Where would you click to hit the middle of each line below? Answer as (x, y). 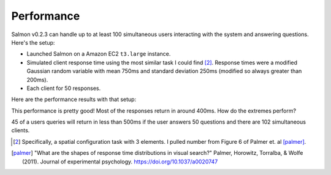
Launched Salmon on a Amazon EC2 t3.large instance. (99, 54)
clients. (21, 130)
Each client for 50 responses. (64, 88)
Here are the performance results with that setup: (74, 99)
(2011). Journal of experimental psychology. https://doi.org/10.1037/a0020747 (120, 162)
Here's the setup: (33, 42)
